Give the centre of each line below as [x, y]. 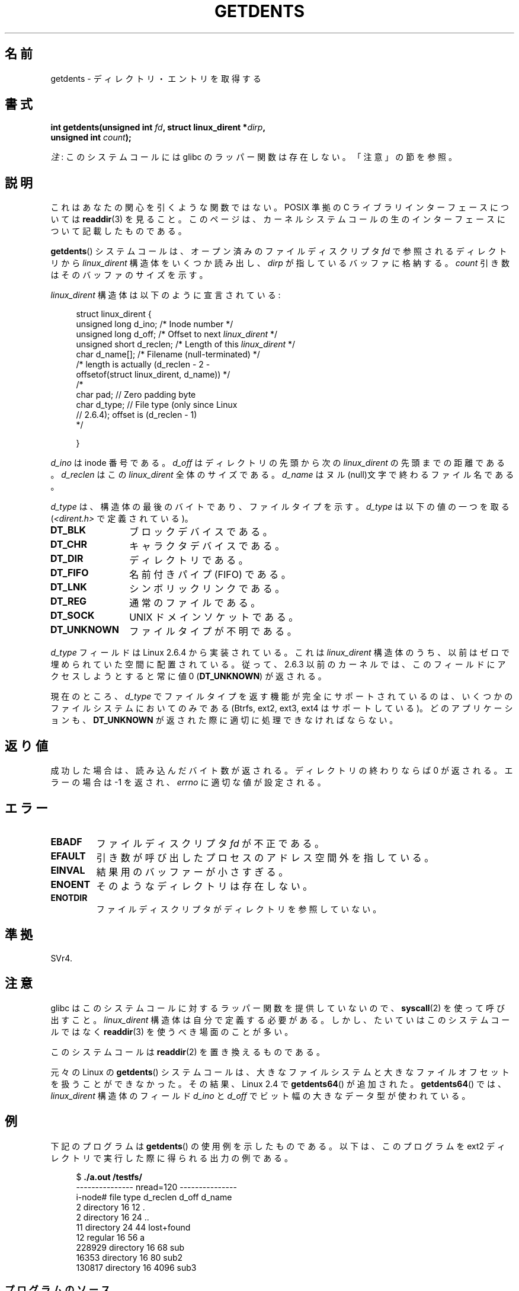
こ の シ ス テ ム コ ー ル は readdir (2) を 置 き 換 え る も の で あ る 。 [188, 1052]
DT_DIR [67, 559]
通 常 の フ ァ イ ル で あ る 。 [195, 603]
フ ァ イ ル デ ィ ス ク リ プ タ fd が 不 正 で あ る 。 [210, 843]
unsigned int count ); [91, 138]
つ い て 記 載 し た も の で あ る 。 [118, 231]
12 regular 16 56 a [110, 1237]
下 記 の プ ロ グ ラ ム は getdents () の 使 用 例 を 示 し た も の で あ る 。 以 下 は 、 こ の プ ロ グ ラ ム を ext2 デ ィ [278, 1146]
